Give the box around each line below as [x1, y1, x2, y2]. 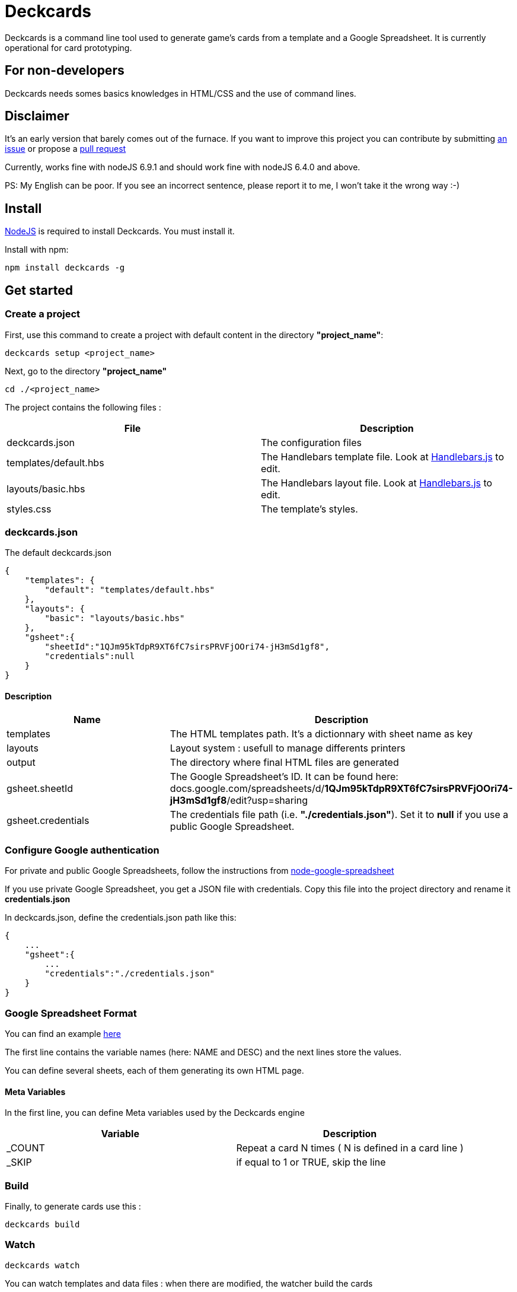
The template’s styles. [261, 502, 358, 515]
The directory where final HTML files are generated [170, 756, 399, 769]
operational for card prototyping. [5, 42, 132, 53]
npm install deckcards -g [5, 263, 125, 273]
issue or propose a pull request [5, 144, 126, 154]
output [7, 756, 36, 769]
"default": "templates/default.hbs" [44, 585, 215, 595]
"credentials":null [44, 651, 135, 661]
